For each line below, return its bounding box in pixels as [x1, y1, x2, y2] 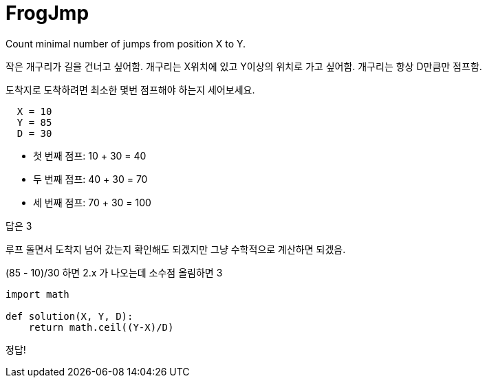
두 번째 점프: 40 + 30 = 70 [33, 173, 148, 185]
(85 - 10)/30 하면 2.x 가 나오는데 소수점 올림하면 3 [6, 266, 223, 278]
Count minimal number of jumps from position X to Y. [6, 37, 246, 50]
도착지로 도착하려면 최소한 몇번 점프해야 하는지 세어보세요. [6, 83, 255, 96]
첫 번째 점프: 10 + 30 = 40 [33, 149, 147, 162]
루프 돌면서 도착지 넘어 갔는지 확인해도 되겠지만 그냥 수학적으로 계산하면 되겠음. [6, 243, 346, 255]
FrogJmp [6, 1, 89, 25]
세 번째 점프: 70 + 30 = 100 [33, 196, 151, 208]
